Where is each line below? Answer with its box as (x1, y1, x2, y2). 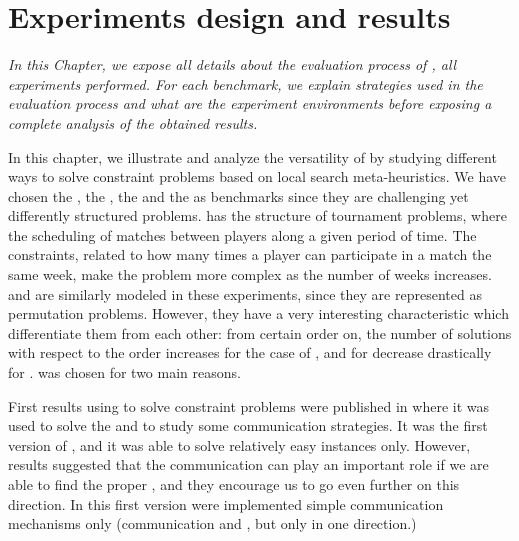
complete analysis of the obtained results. (8, 112, 258, 133)
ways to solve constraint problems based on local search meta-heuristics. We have (8, 166, 507, 187)
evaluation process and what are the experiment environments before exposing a (8, 93, 492, 114)
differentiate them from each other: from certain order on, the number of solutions (8, 322, 512, 343)
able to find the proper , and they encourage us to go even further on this (8, 474, 460, 494)
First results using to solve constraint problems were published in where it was (8, 395, 489, 416)
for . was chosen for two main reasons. (8, 362, 241, 383)
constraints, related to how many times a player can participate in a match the (8, 244, 492, 265)
